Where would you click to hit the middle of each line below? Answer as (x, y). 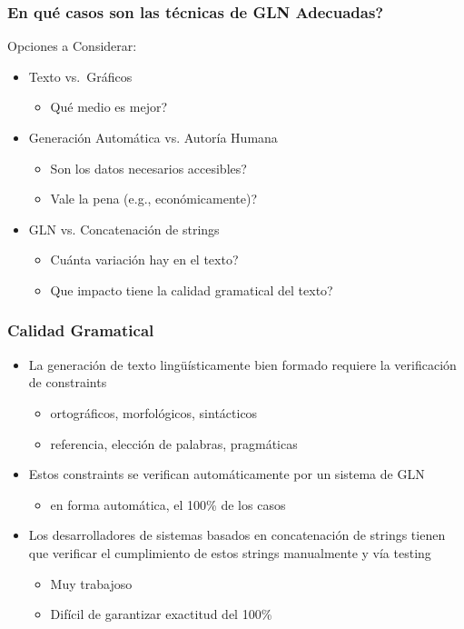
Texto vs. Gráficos (80, 76)
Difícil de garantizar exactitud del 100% (161, 614)
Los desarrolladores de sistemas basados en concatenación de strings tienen (237, 535)
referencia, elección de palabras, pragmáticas (174, 443)
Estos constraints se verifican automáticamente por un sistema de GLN (227, 474)
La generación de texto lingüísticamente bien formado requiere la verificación (242, 364)
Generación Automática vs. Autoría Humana (153, 137)
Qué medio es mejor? (109, 107)
